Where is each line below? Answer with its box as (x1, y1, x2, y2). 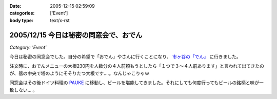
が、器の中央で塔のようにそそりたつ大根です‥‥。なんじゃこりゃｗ (9, 70, 150, 76)
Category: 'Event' (9, 44, 47, 50)
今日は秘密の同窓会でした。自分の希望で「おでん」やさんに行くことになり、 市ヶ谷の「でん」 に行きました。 (9, 54, 241, 60)
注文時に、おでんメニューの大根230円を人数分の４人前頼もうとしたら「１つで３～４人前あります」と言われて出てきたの (9, 63, 264, 69)
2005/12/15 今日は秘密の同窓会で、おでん (9, 31, 143, 39)
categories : (9, 10, 35, 16)
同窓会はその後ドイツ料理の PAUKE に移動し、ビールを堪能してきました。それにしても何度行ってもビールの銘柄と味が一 (9, 80, 264, 86)
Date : (9, 3, 22, 9)
